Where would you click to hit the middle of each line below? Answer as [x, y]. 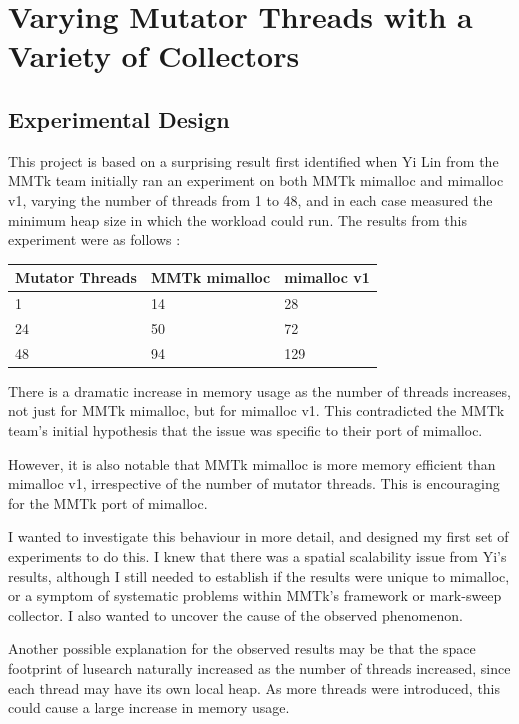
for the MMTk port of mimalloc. [108, 502]
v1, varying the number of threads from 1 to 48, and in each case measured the [250, 199]
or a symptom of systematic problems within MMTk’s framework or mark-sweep [255, 595]
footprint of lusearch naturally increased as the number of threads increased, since [259, 667]
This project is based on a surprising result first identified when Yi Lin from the [253, 160]
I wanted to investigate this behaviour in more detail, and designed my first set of [258, 536]
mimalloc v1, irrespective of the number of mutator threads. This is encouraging [254, 483]
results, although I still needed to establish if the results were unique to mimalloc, [259, 575]
